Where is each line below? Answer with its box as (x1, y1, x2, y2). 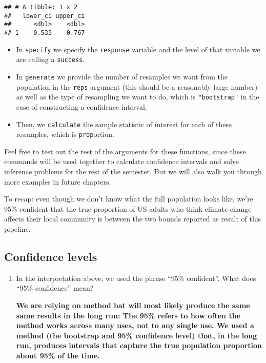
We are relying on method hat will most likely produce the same (16, 299, 250, 310)
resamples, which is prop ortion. (16, 129, 114, 139)
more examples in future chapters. (4, 176, 111, 187)
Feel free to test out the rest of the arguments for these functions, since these (4, 146, 246, 156)
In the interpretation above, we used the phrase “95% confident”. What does (16, 272, 256, 283)
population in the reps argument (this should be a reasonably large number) (16, 81, 258, 92)
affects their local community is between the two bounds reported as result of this (4, 213, 261, 224)
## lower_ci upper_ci (4, 12, 85, 19)
